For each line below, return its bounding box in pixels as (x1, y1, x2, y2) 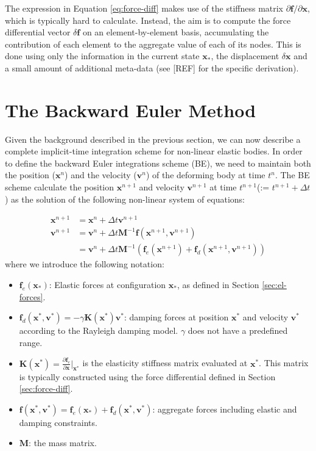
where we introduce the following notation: (5, 258, 164, 270)
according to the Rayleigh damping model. (19, 324, 178, 337)
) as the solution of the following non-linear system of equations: (5, 192, 245, 205)
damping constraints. (19, 416, 97, 428)
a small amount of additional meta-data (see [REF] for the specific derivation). (5, 61, 299, 74)
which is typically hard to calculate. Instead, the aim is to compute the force (5, 13, 291, 26)
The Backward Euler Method (5, 97, 256, 122)
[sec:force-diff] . (19, 382, 73, 395)
